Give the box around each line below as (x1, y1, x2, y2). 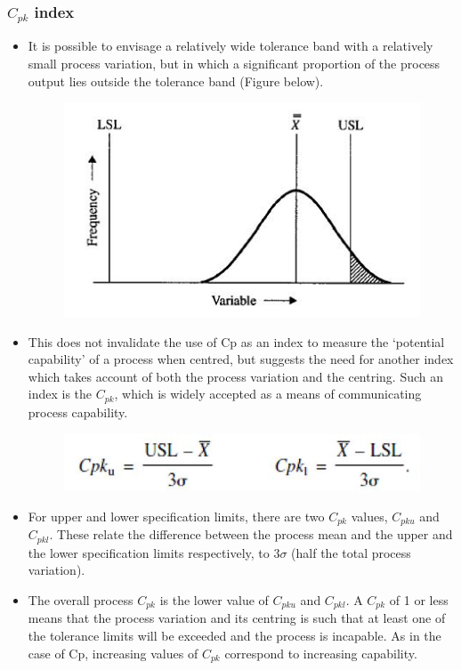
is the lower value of (159, 590, 269, 609)
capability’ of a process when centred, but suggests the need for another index (28, 350, 454, 368)
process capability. (28, 402, 128, 421)
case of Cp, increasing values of (28, 643, 198, 662)
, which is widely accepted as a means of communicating (114, 384, 422, 403)
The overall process (28, 590, 133, 609)
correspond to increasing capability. (224, 643, 417, 662)
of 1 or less (389, 590, 449, 609)
